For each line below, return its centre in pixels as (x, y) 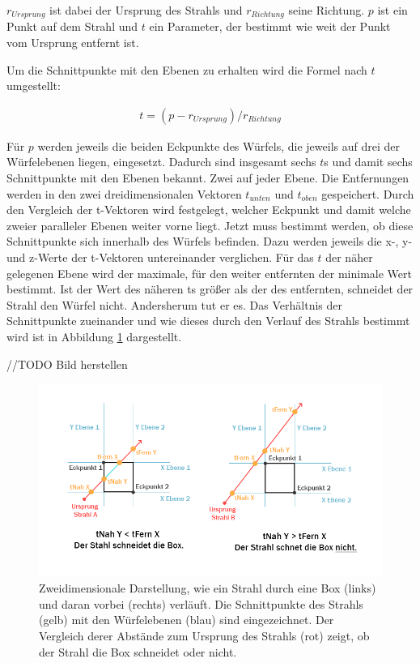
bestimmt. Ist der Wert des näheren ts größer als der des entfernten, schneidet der (210, 289)
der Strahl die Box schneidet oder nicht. (138, 651)
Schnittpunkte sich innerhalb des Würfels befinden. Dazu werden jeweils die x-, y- (210, 241)
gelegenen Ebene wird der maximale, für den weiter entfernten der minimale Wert (209, 273)
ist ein (392, 10)
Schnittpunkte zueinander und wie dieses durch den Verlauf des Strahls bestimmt (208, 321)
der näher (349, 257)
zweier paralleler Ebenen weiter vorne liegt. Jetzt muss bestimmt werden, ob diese (210, 225)
